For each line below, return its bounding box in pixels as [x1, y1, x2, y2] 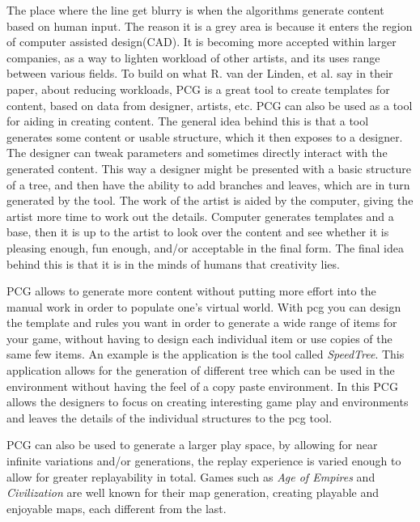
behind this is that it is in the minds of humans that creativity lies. [6, 255, 340, 272]
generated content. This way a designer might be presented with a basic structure [6, 159, 411, 176]
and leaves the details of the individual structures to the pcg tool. [6, 409, 333, 426]
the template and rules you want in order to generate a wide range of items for [6, 314, 397, 331]
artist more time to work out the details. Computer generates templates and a [6, 207, 394, 224]
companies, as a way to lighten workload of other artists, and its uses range [6, 49, 380, 66]
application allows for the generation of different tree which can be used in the [6, 362, 395, 379]
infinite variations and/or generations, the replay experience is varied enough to [6, 452, 401, 469]
